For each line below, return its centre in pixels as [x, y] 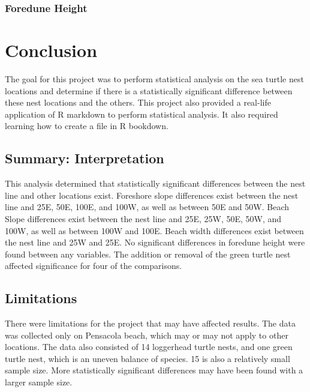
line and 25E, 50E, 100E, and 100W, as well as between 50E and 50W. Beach [147, 207]
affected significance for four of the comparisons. [94, 266]
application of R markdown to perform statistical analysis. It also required [142, 114]
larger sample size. [39, 382]
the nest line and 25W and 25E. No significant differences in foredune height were [155, 242]
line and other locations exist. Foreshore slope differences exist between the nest [152, 195]
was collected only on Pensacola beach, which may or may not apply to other [147, 335]
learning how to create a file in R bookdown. [87, 126]
